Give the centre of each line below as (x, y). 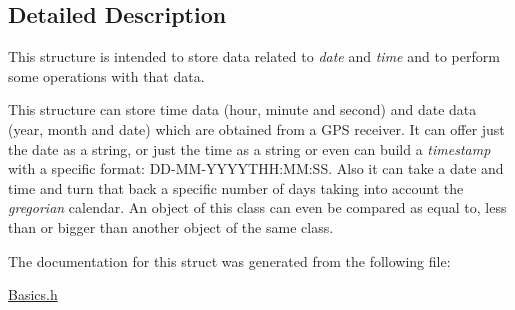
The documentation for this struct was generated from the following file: (229, 260)
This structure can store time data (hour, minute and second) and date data (242, 109)
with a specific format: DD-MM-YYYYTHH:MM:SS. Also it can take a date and (256, 168)
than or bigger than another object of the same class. (171, 226)
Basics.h (33, 294)
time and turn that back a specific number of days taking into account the (236, 187)
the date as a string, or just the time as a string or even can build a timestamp (249, 148)
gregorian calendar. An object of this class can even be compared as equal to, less (257, 207)
